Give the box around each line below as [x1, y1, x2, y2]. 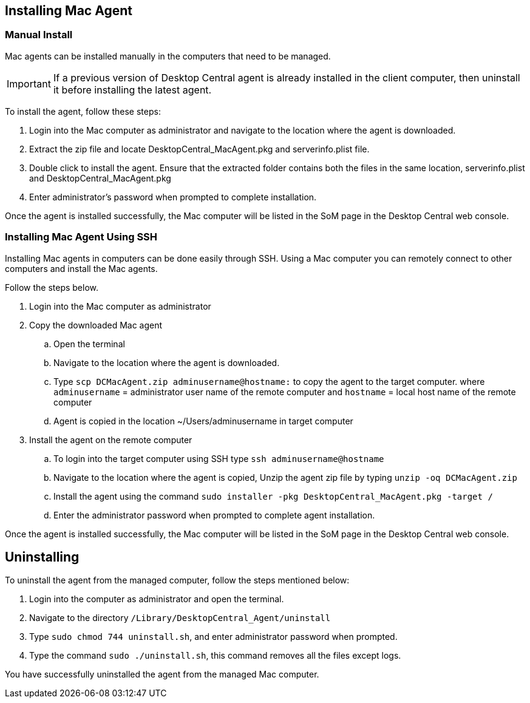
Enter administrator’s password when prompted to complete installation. [29, 191, 317, 202]
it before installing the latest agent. [53, 83, 212, 96]
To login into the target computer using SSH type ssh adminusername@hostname [53, 453, 384, 464]
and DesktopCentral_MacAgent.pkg [29, 172, 171, 183]
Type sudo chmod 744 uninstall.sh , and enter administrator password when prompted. [29, 631, 398, 642]
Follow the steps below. [5, 282, 98, 293]
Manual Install [5, 29, 73, 41]
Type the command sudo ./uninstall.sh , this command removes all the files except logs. [29, 650, 401, 661]
